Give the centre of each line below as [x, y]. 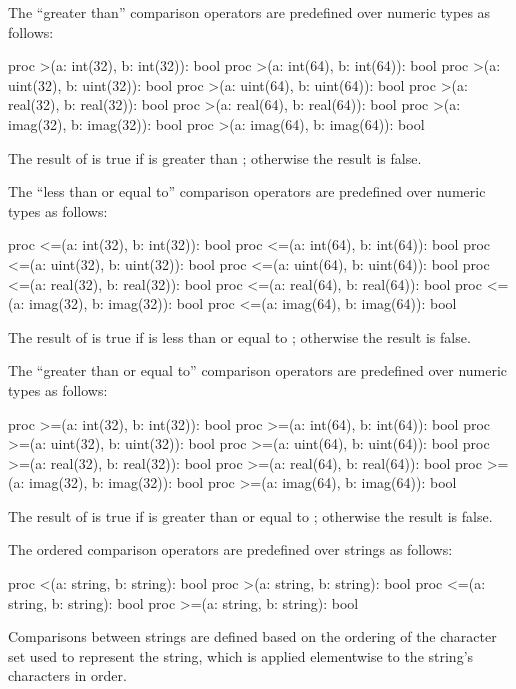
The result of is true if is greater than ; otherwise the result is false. [215, 157]
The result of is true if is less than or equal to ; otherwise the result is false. [239, 336]
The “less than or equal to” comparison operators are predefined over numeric [247, 191]
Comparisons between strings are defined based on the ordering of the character [252, 636]
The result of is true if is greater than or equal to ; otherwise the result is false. [250, 515]
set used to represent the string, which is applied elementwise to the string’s [241, 655]
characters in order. [67, 675]
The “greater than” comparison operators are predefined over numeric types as [249, 12]
